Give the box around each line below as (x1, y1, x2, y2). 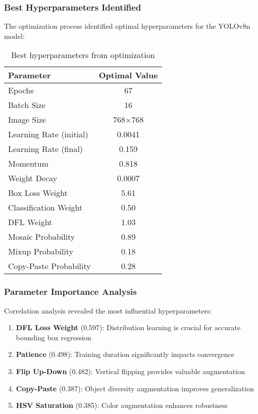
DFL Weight (8, 216, 53, 228)
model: (4, 30, 25, 41)
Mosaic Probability (8, 231, 75, 243)
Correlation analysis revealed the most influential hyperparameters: (4, 305, 212, 316)
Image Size (8, 114, 46, 126)
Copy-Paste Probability (8, 260, 91, 272)
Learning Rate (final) (8, 143, 83, 155)
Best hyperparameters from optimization (11, 49, 155, 61)
